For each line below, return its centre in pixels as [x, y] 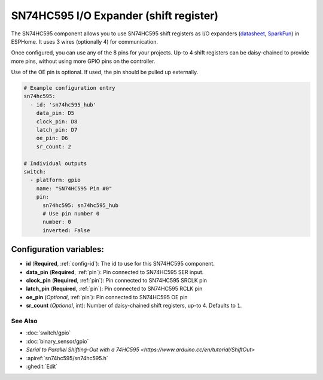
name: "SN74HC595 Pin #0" [74, 188]
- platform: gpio [55, 180]
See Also [24, 321]
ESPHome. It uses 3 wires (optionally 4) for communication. [85, 41]
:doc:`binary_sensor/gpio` [57, 341]
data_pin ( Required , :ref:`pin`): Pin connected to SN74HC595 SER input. [115, 272]
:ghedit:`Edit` [42, 366]
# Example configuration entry [70, 88]
